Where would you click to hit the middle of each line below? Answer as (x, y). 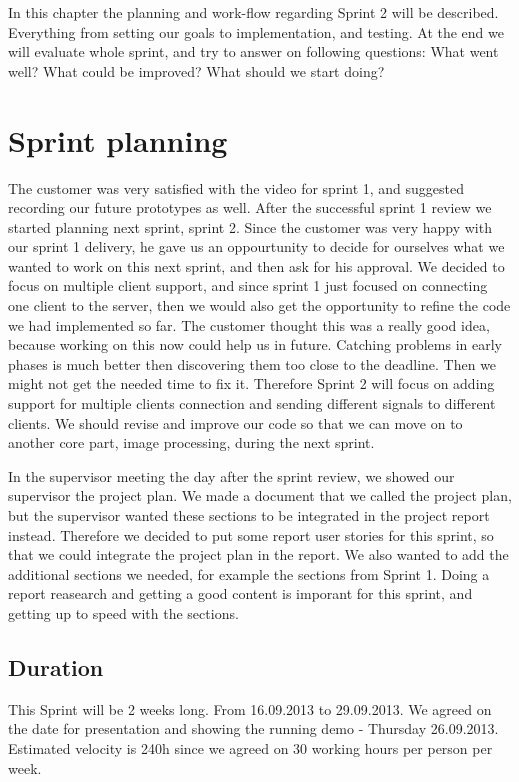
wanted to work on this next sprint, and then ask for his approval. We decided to (256, 265)
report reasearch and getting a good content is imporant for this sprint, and (240, 593)
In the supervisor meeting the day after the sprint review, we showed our (231, 475)
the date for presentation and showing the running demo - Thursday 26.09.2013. (253, 728)
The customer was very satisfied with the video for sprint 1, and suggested (236, 187)
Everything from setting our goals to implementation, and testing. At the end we (256, 31)
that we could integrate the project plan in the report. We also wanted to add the (258, 554)
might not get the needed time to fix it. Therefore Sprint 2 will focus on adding (251, 383)
